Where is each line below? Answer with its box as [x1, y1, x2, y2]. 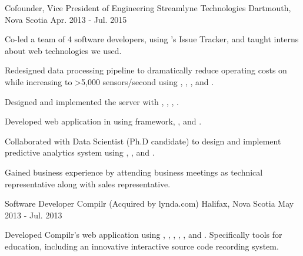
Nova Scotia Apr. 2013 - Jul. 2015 [5, 13, 127, 25]
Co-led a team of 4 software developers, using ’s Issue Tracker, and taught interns [5, 33, 299, 45]
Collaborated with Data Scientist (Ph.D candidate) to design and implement [5, 134, 281, 147]
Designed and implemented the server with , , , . [5, 95, 179, 107]
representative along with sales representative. [5, 177, 171, 190]
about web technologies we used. [5, 44, 122, 56]
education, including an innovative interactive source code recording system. [5, 240, 279, 252]
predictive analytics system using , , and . [5, 146, 155, 159]
